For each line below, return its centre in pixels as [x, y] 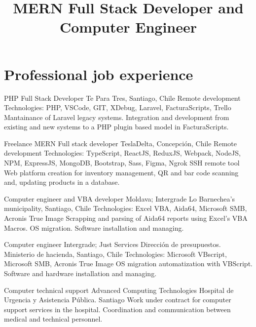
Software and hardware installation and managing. [80, 273]
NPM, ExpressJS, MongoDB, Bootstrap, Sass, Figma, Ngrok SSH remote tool [122, 163]
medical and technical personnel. [53, 319]
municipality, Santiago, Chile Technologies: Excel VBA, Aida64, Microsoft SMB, [126, 208]
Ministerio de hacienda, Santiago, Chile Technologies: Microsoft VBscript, [115, 254]
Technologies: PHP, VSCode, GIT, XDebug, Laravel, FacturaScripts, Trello [118, 107]
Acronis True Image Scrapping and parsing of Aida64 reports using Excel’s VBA [126, 218]
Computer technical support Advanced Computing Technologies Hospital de [119, 290]
